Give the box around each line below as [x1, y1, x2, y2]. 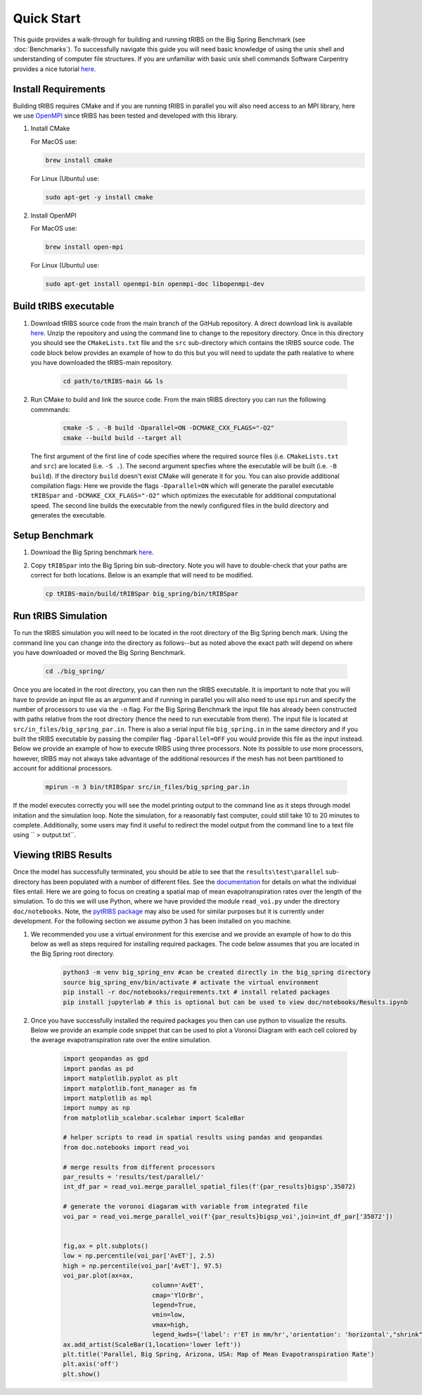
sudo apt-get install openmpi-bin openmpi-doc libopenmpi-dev [45, 280, 264, 288]
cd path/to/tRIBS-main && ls [63, 377, 164, 385]
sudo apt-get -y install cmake [45, 193, 154, 201]
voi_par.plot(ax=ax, [63, 1271, 134, 1280]
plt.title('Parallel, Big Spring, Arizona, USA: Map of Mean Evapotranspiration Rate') [63, 1351, 375, 1358]
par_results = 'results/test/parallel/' [63, 1173, 204, 1181]
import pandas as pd [63, 1064, 134, 1072]
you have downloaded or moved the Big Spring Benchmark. [13, 649, 186, 657]
